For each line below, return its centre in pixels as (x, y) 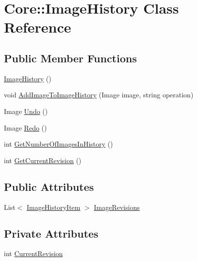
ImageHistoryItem (53, 207)
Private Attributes (51, 233)
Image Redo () (25, 127)
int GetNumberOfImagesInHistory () (58, 144)
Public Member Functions (70, 58)
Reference (38, 27)
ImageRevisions (117, 207)
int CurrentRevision (33, 253)
